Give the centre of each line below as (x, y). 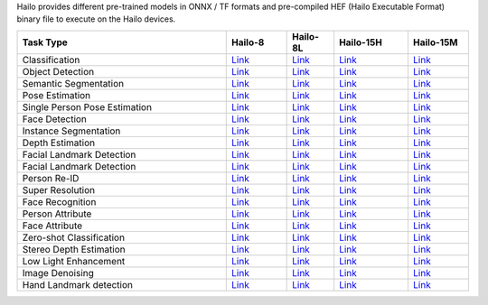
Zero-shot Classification (74, 237)
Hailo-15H (361, 42)
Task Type (45, 42)
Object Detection (58, 71)
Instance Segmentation (71, 131)
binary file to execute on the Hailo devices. (96, 19)
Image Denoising (58, 273)
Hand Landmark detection (78, 284)
